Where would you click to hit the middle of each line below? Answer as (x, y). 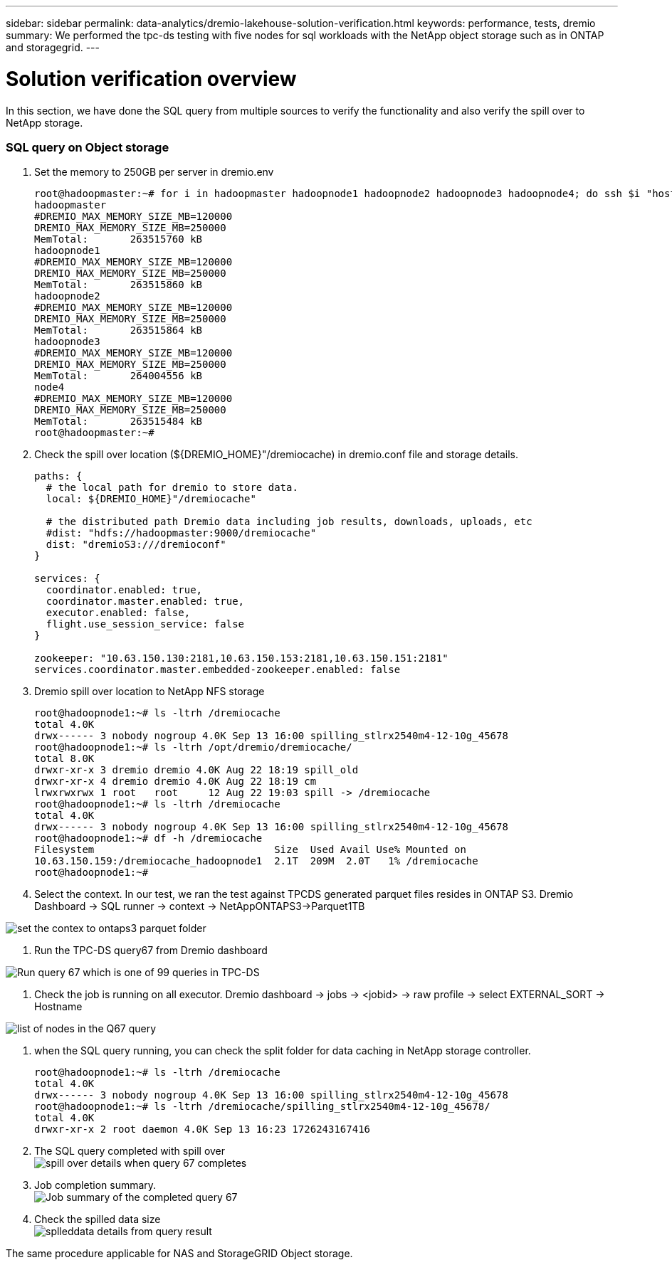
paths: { (58, 476)
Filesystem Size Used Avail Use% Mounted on (250, 850)
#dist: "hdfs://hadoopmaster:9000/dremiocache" (181, 533)
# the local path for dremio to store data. (172, 488)
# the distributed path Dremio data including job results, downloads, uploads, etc (289, 522)
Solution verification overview (151, 79)
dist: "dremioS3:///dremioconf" (136, 545)
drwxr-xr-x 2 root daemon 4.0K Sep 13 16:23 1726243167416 (203, 1129)
